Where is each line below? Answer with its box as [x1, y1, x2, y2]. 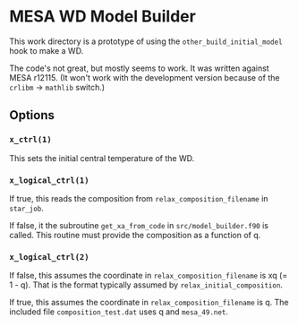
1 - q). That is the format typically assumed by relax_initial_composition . [9, 279, 284, 290]
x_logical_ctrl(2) [9, 252, 89, 262]
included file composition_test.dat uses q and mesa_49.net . [9, 306, 228, 317]
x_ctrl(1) [9, 134, 52, 145]
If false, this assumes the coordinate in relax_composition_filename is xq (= [9, 270, 288, 281]
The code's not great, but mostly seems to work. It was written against [9, 63, 270, 73]
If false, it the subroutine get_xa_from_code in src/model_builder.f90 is [9, 219, 268, 230]
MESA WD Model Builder [9, 6, 197, 27]
